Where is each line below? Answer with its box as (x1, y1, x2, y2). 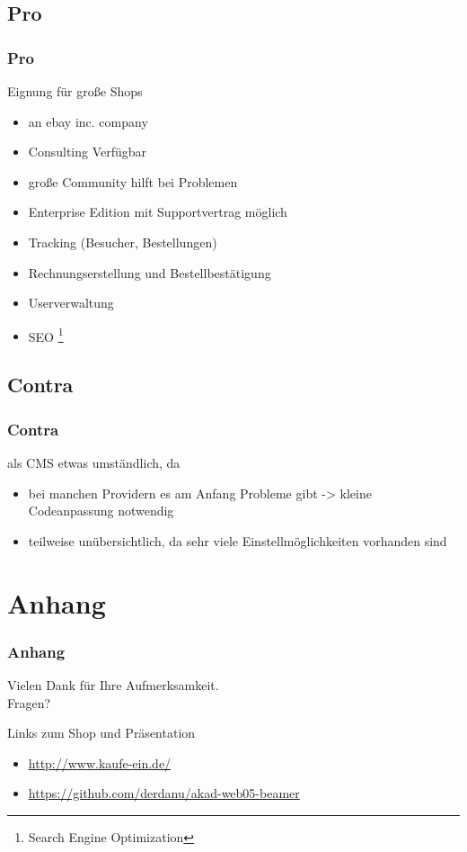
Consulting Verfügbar (28, 142, 147, 161)
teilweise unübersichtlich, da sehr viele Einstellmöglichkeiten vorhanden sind (28, 531, 447, 550)
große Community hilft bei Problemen (28, 172, 238, 191)
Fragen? (7, 693, 51, 712)
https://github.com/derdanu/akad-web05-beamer (28, 784, 300, 803)
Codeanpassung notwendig (28, 501, 174, 520)
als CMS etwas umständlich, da (7, 453, 181, 471)
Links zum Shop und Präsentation (7, 723, 196, 742)
